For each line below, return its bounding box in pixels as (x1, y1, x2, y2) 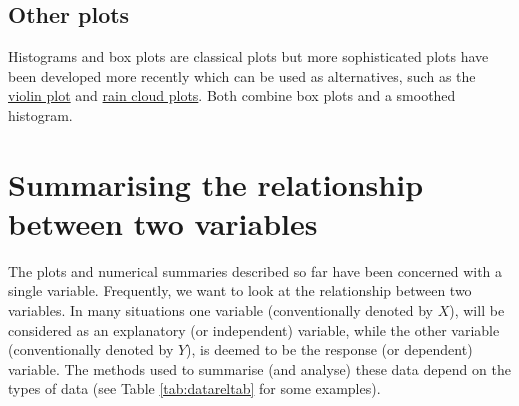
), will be (449, 300, 505, 321)
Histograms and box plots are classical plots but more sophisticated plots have (8, 46, 489, 67)
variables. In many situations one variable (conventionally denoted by (8, 300, 433, 321)
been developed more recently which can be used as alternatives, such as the (8, 65, 476, 86)
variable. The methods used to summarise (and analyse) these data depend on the (8, 358, 511, 379)
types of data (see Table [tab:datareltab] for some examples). (8, 378, 381, 399)
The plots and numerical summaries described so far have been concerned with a (8, 260, 503, 281)
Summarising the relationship (8, 163, 424, 204)
